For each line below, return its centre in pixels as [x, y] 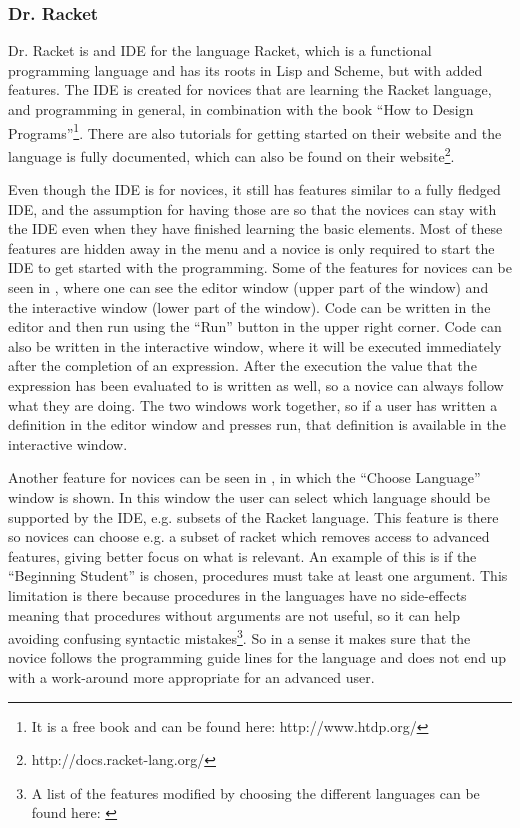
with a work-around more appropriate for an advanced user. [191, 677]
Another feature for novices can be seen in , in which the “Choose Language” [244, 477]
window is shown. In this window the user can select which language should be [249, 497]
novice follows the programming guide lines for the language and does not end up [257, 657]
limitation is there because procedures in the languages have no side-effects [237, 594]
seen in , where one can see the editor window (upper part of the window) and [248, 287]
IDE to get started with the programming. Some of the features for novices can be [260, 267]
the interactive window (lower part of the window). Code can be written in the [249, 306]
